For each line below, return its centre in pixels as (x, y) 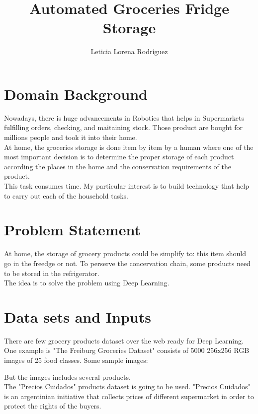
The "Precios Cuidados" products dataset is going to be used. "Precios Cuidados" (127, 386)
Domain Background (76, 94)
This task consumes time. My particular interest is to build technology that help (127, 186)
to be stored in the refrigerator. (52, 273)
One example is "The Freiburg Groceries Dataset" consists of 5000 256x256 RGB (127, 350)
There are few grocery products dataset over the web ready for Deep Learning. (124, 340)
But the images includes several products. (67, 377)
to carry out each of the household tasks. (66, 195)
